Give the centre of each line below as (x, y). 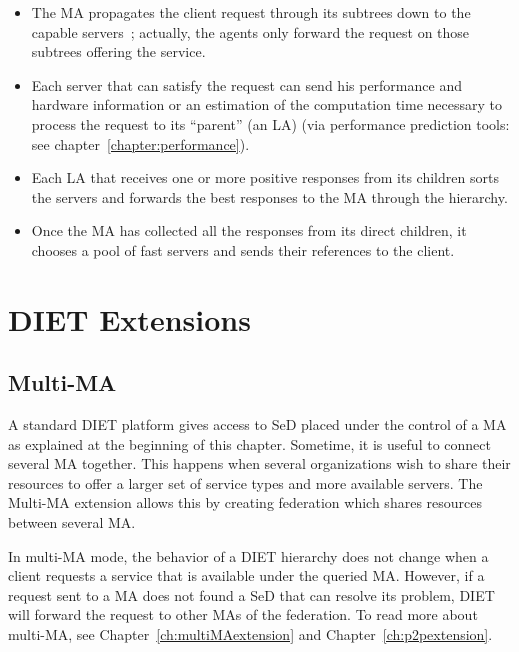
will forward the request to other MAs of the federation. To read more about (243, 614)
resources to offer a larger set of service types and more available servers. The (245, 482)
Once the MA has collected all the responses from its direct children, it (249, 230)
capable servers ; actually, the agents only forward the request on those (250, 31)
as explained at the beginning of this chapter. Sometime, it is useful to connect (249, 443)
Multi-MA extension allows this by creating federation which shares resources (245, 502)
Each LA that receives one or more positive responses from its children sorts (265, 177)
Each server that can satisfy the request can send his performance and (246, 84)
